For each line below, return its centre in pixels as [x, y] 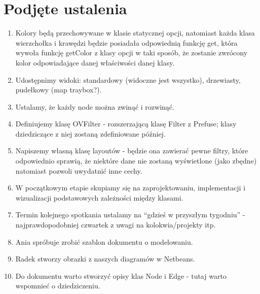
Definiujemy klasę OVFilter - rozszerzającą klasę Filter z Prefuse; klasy [126, 124]
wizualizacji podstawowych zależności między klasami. [99, 197]
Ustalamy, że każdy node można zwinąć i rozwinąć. [95, 106]
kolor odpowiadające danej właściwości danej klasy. [95, 62]
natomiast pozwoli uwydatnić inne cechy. [79, 170]
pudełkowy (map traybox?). [59, 90]
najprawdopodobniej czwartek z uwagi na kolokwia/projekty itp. [116, 225]
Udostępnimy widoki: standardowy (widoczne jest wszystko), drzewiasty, [128, 79]
